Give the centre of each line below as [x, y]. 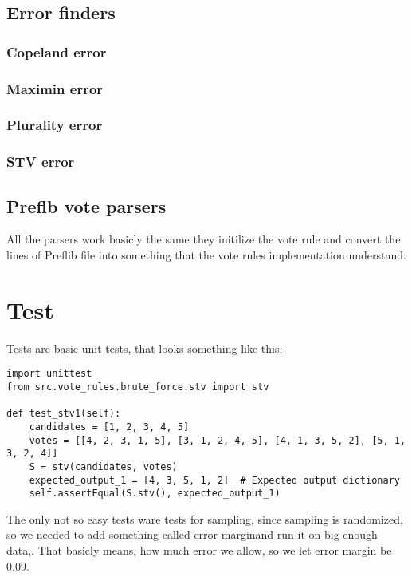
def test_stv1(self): [64, 414]
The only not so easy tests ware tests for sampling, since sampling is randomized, [205, 518]
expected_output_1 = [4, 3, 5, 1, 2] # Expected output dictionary [214, 480]
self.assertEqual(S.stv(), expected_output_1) [155, 494]
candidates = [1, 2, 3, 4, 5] [109, 427]
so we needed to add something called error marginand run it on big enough [192, 534]
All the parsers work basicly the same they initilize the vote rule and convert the [204, 239]
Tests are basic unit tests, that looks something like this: [145, 348]
